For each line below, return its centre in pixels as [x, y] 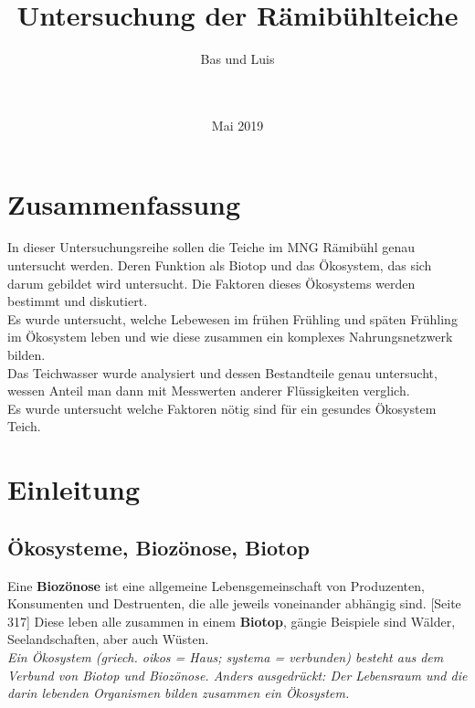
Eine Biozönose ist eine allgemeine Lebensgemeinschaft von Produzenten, [216, 585]
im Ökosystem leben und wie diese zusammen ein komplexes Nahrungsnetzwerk [230, 337]
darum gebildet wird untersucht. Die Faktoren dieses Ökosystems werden [211, 283]
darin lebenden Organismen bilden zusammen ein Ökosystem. [179, 693]
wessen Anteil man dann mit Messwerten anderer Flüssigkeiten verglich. [209, 391]
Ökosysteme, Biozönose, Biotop [158, 547]
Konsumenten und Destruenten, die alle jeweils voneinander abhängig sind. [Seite [234, 603]
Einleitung [74, 489]
